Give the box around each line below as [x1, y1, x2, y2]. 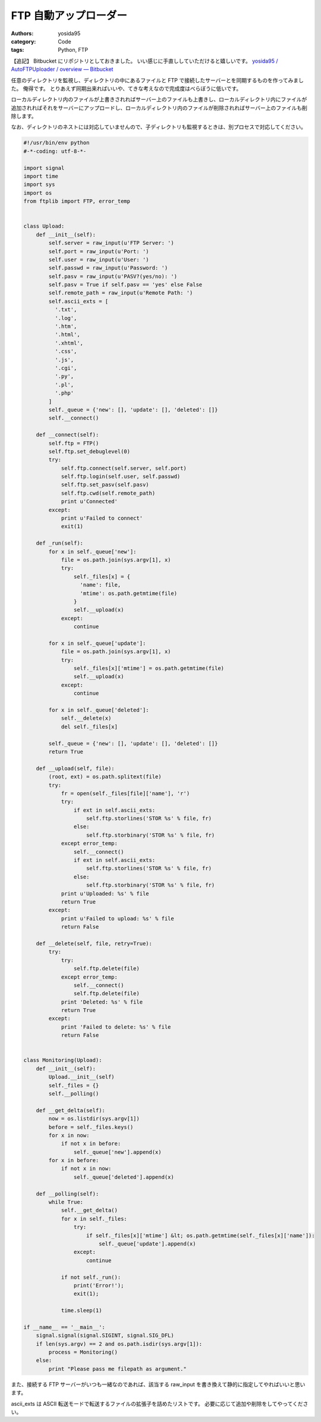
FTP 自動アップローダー [11, 9, 127, 22]
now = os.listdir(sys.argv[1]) [48, 1115, 140, 1122]
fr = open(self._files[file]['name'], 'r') [61, 790, 190, 797]
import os [23, 190, 52, 196]
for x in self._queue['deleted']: [48, 707, 149, 713]
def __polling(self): [36, 1190, 99, 1197]
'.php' [54, 390, 74, 396]
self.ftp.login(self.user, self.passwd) [61, 473, 181, 480]
